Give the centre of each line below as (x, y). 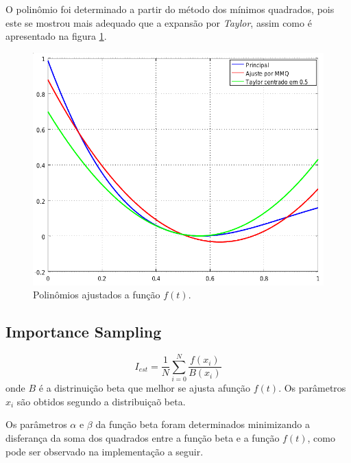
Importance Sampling (84, 332)
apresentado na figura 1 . (56, 36)
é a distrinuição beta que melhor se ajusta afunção (145, 388)
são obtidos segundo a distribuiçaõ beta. (101, 401)
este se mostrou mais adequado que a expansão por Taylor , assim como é (159, 22)
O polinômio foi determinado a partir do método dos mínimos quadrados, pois (170, 9)
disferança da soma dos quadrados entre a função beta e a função (143, 437)
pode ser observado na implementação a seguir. (105, 451)
